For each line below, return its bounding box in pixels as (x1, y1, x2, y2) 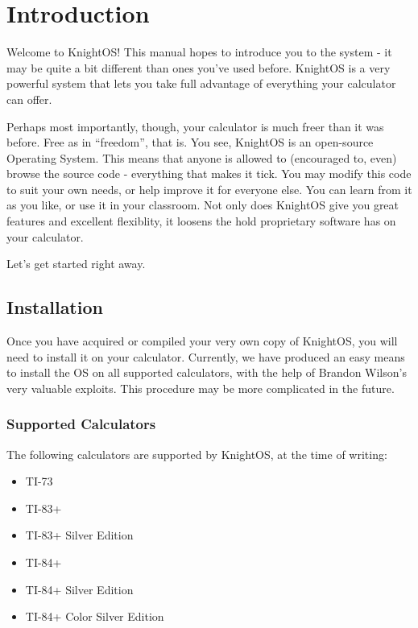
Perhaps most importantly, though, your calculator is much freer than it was (6, 118, 384, 134)
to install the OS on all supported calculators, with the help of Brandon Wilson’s (6, 364, 407, 381)
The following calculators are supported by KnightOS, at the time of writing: (6, 445, 387, 462)
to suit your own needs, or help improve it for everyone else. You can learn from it (6, 180, 412, 197)
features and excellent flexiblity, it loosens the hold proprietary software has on (6, 213, 396, 229)
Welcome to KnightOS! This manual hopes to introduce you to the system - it (6, 43, 392, 60)
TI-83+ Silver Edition (25, 527, 134, 543)
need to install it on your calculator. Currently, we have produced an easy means (6, 348, 405, 365)
